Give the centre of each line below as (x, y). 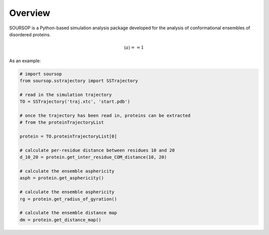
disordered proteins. (30, 34)
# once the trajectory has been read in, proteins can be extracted (105, 115)
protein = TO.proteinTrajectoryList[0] (68, 136)
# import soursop (41, 74)
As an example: (25, 61)
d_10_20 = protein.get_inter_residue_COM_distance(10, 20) (93, 157)
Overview (30, 13)
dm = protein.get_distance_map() (61, 220)
